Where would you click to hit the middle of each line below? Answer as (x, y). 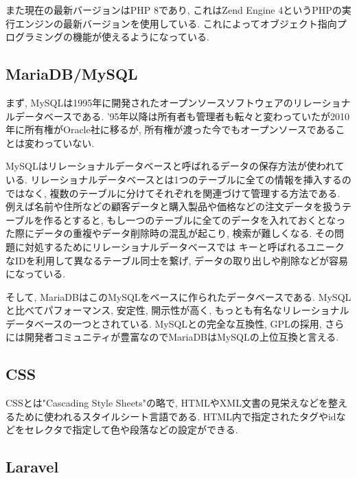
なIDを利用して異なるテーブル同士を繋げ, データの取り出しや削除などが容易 (177, 260)
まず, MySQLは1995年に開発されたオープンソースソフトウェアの (149, 102)
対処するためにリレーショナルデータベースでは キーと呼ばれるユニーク (184, 246)
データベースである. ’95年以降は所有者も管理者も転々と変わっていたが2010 (182, 116)
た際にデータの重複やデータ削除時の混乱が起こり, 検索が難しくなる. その (170, 233)
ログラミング (34, 37)
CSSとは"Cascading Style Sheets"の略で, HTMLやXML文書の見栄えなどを (167, 403)
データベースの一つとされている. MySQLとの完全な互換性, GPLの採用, (164, 323)
